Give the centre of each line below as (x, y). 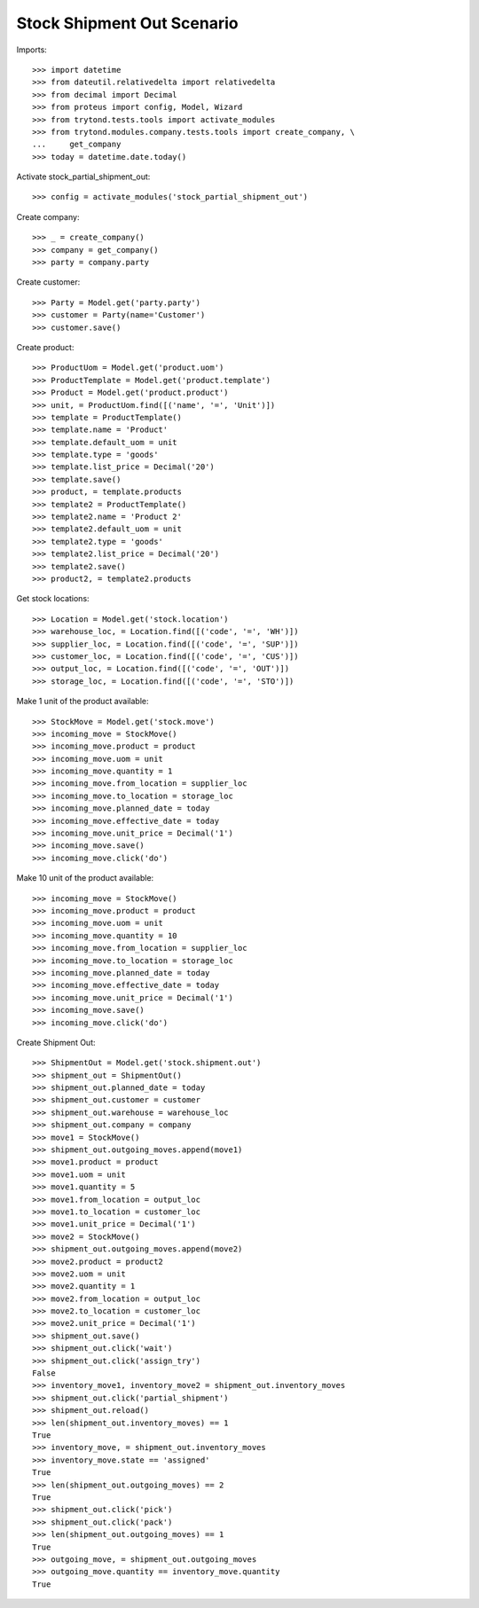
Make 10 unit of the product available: (85, 878)
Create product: (45, 347)
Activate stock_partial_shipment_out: (83, 176)
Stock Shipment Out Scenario (127, 23)
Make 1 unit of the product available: (83, 702)
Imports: (32, 50)
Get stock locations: (53, 599)
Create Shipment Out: (56, 1042)
